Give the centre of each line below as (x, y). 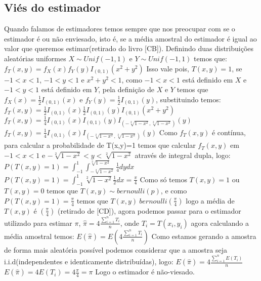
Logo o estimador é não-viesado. (145, 272)
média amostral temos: (39, 236)
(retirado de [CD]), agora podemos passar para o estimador (149, 210)
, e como (174, 191)
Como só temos (163, 179)
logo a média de (210, 200)
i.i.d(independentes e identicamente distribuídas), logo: (89, 262)
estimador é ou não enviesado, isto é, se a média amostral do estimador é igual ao (130, 38)
